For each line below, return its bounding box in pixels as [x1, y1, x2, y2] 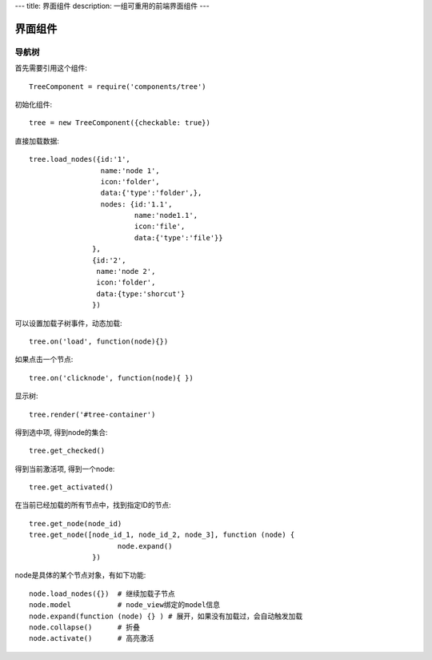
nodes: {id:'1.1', [100, 199, 173, 208]
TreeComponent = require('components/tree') [29, 82, 207, 91]
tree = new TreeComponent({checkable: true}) [29, 119, 211, 127]
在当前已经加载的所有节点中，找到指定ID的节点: [14, 501, 171, 510]
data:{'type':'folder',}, [100, 188, 202, 198]
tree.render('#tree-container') [29, 409, 156, 419]
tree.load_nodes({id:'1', [29, 155, 131, 164]
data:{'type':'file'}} [134, 233, 223, 242]
